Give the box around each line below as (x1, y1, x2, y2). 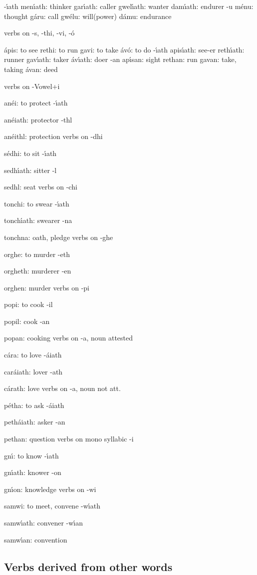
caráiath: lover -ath (4, 366, 63, 376)
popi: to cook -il (4, 299, 53, 309)
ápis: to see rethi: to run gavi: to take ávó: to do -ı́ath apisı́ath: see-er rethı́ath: (4, 44, 245, 54)
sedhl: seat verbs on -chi (4, 181, 77, 192)
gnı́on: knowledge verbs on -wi (4, 483, 96, 494)
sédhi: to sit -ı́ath (4, 147, 57, 158)
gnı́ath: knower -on (4, 467, 61, 477)
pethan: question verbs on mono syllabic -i (4, 433, 134, 444)
